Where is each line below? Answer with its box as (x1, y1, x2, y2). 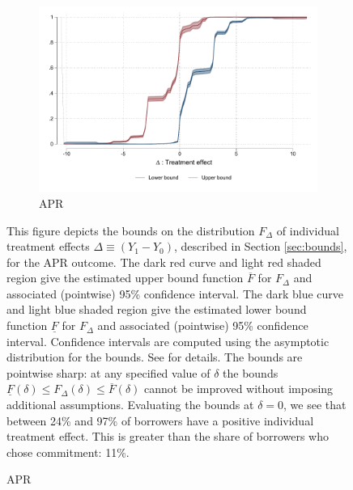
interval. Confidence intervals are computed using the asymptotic (6, 332, 330, 349)
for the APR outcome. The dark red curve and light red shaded (6, 253, 321, 270)
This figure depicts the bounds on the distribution (6, 222, 255, 239)
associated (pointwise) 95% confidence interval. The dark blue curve (6, 285, 344, 302)
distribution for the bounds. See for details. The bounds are (6, 348, 303, 365)
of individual (276, 222, 339, 239)
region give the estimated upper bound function (6, 269, 244, 286)
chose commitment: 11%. (6, 443, 130, 460)
